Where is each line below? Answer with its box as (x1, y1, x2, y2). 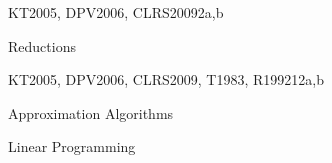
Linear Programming (8, 136, 136, 157)
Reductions (8, 35, 76, 56)
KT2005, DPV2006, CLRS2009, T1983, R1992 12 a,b (8, 69, 324, 90)
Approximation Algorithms (8, 102, 174, 123)
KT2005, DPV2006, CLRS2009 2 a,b (8, 2, 224, 22)
